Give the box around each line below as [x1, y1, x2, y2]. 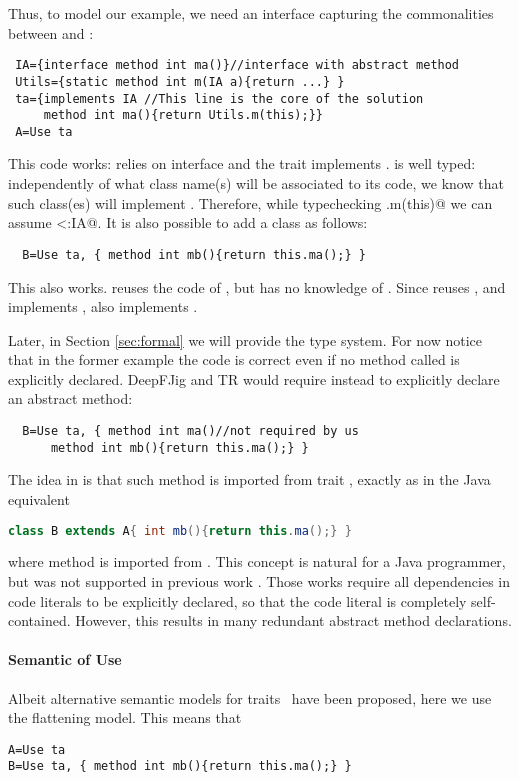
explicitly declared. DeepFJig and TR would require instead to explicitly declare [8, 368, 500, 389]
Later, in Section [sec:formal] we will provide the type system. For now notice [8, 329, 483, 350]
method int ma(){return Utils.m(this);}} [43, 108, 323, 123]
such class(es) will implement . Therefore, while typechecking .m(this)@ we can [8, 192, 493, 213]
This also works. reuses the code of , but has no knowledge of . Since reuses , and [8, 276, 506, 297]
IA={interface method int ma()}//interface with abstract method [15, 58, 460, 73]
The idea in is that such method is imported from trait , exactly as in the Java [8, 469, 491, 490]
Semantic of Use [8, 649, 122, 670]
